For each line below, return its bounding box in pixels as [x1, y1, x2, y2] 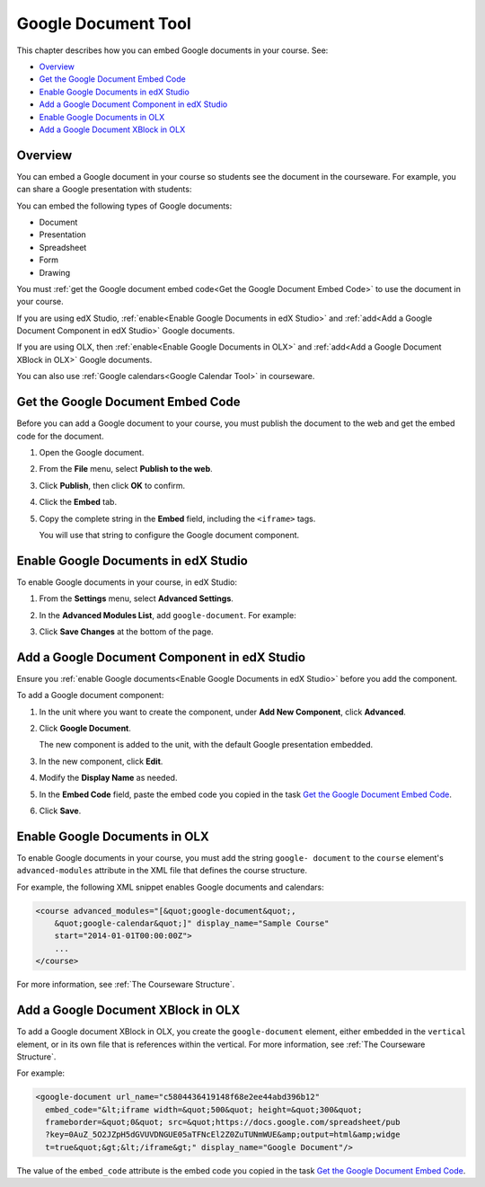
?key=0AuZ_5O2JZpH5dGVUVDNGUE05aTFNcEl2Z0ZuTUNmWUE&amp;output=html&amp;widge [45, 1129, 401, 1140]
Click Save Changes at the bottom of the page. [39, 625, 215, 637]
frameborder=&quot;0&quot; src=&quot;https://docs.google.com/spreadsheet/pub [45, 1117, 401, 1128]
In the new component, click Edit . [39, 756, 163, 766]
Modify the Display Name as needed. [39, 773, 178, 784]
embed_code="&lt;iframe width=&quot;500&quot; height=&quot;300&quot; [45, 1104, 363, 1114]
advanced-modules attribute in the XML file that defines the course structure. [16, 865, 307, 876]
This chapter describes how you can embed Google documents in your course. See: [16, 45, 329, 56]
